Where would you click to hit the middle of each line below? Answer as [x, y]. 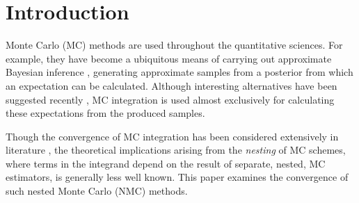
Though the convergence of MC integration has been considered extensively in [172, 136]
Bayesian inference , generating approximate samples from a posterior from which [179, 72]
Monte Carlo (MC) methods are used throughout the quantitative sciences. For [174, 45]
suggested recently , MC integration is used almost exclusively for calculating [170, 99]
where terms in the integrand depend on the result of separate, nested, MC [166, 163]
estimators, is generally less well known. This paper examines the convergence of [177, 177]
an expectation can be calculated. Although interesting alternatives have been [171, 85]
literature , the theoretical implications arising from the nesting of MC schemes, [176, 150]
